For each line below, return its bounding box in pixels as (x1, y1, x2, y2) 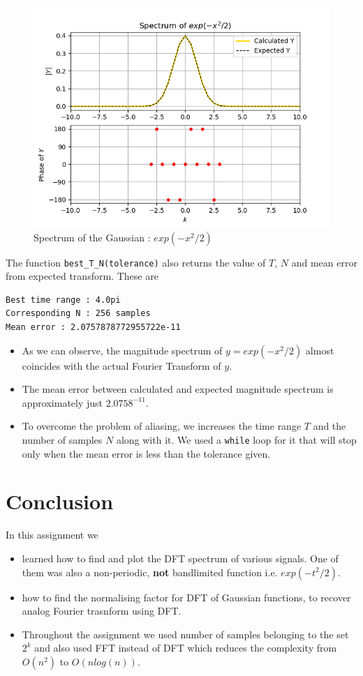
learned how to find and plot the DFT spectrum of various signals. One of (22, 550, 339, 565)
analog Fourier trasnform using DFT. (22, 603, 181, 618)
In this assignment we (6, 527, 98, 542)
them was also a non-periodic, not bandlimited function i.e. (22, 564, 278, 579)
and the (313, 419, 346, 433)
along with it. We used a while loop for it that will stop (116, 433, 357, 446)
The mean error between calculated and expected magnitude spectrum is (22, 382, 334, 396)
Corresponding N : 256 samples (6, 308, 151, 319)
